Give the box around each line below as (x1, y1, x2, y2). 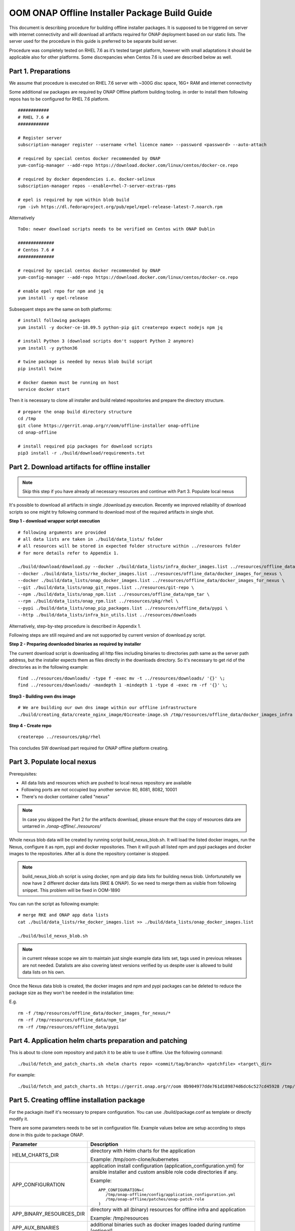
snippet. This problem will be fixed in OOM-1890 (22, 887, 120, 893)
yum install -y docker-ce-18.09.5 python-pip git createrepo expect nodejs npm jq (18, 324, 223, 330)
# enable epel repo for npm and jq (18, 288, 104, 294)
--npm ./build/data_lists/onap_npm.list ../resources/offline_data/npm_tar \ (18, 591, 210, 597)
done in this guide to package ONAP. (9, 1132, 84, 1137)
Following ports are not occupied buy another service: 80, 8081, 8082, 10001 (21, 787, 177, 793)
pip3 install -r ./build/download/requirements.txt (18, 451, 145, 456)
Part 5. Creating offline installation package (9, 1096, 145, 1104)
